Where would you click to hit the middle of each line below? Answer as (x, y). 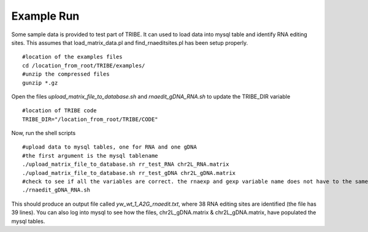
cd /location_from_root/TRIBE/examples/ (84, 65)
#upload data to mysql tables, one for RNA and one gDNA (110, 147)
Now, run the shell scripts (44, 133)
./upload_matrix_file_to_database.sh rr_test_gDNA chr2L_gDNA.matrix (129, 173)
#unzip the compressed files (66, 74)
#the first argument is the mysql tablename (90, 156)
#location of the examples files (72, 57)
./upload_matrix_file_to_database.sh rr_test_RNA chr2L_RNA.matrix (126, 164)
